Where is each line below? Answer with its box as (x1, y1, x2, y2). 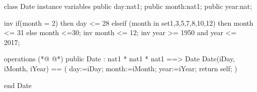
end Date (4, 80, 32, 90)
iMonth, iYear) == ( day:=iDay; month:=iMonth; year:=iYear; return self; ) (4, 63, 237, 73)
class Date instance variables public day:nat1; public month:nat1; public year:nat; (4, 1, 252, 11)
